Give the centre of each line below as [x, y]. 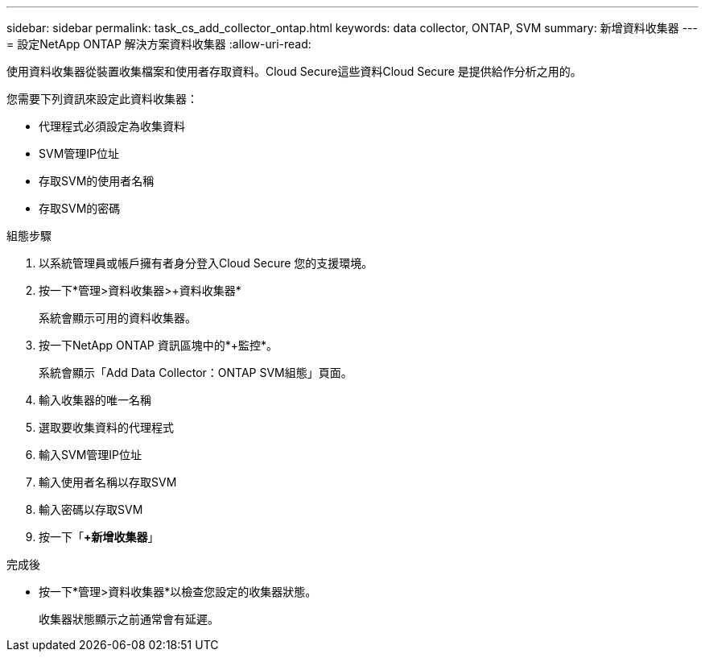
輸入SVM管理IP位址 [90, 455]
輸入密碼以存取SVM [91, 509]
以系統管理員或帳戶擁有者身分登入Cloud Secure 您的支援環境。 [206, 263]
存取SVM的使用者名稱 [97, 181]
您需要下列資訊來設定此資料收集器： [102, 99]
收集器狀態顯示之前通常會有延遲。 [129, 619]
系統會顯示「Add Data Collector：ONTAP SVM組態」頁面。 [196, 372]
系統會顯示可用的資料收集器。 [117, 318]
